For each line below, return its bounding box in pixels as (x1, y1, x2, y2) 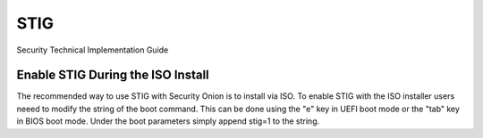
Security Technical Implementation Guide (16, 45, 169, 55)
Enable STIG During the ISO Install (16, 68, 209, 83)
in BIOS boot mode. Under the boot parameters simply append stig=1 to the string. (16, 116, 320, 126)
